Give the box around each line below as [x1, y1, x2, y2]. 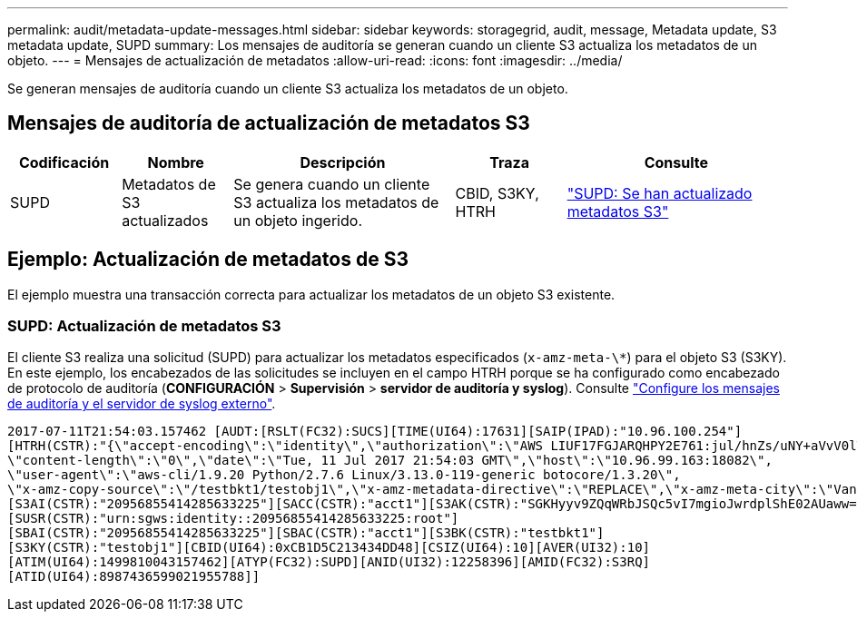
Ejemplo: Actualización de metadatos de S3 [7, 248, 409, 271]
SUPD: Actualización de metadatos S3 [7, 317, 281, 336]
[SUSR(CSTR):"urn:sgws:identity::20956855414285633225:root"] [7, 511, 459, 526]
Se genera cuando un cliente [233, 174, 430, 193]
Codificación [18, 152, 110, 172]
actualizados [122, 211, 209, 230]
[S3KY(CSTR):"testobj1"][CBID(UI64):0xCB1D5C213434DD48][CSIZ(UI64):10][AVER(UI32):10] [7, 540, 651, 555]
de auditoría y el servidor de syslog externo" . [7, 396, 276, 412]
